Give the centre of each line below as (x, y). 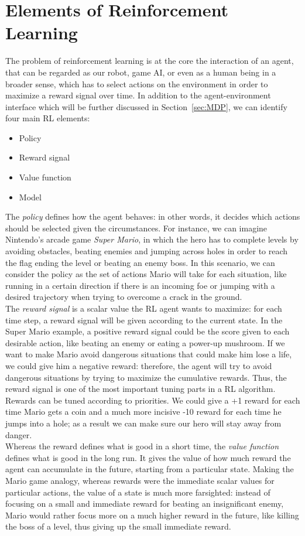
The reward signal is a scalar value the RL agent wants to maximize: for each (144, 308)
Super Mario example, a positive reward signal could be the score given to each (148, 331)
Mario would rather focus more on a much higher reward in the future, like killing (152, 515)
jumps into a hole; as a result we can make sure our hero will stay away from (143, 423)
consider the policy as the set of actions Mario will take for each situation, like (146, 274)
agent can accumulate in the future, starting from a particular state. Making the (150, 469)
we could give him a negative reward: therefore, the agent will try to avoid (139, 365)
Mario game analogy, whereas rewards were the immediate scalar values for (140, 480)
